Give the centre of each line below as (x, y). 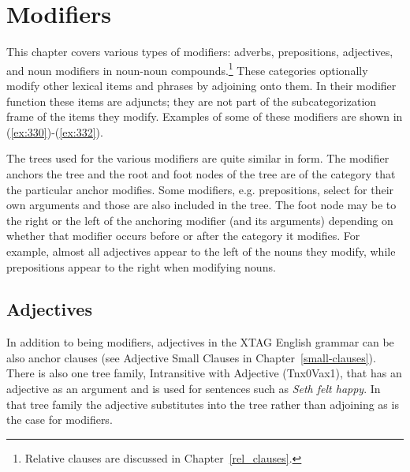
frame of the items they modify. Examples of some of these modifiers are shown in (205, 116)
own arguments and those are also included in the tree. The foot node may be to (201, 205)
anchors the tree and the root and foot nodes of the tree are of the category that (201, 173)
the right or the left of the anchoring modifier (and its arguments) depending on (200, 220)
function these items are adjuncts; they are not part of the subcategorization (192, 101)
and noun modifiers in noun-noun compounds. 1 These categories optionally (187, 69)
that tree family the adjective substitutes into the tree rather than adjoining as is (203, 404)
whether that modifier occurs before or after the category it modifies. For (183, 236)
